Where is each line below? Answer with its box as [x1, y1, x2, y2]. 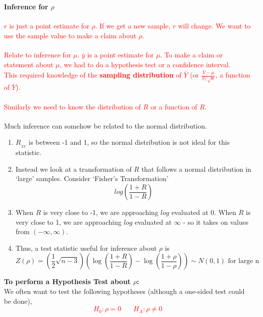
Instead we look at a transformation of [15, 163, 132, 174]
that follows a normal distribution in [141, 163, 252, 174]
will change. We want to [178, 21, 251, 31]
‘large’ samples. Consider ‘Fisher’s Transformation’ [15, 173, 169, 184]
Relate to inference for [4, 49, 71, 59]
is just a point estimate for [9, 21, 89, 31]
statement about [4, 59, 54, 69]
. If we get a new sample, [95, 21, 171, 31]
